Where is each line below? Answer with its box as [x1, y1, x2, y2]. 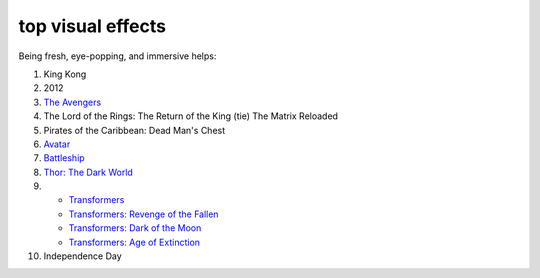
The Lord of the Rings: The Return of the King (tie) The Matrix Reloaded [43, 110, 339, 122]
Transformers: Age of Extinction [68, 236, 200, 248]
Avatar [43, 138, 71, 150]
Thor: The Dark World [43, 166, 134, 178]
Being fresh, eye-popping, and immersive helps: [18, 50, 217, 62]
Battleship [43, 152, 85, 164]
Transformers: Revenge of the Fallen [68, 208, 219, 220]
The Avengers [43, 96, 102, 108]
